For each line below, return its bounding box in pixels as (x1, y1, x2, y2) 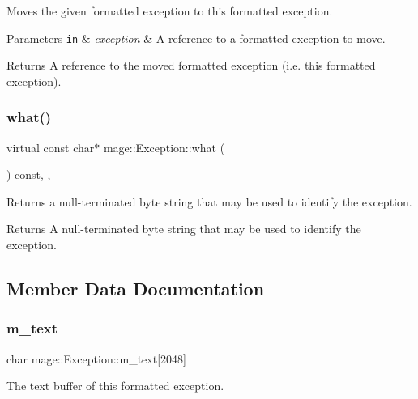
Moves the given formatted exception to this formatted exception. (6, 2, 333, 19)
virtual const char (6, 138, 95, 155)
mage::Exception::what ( (103, 138, 225, 155)
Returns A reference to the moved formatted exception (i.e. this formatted (6, 57, 376, 74)
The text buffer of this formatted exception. (6, 377, 224, 394)
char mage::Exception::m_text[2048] (6, 350, 186, 367)
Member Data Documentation (6, 276, 265, 301)
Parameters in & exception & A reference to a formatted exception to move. (6, 29, 386, 46)
